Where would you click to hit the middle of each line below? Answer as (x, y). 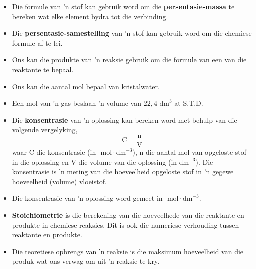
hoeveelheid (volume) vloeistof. (59, 181)
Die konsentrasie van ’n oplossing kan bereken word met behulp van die (125, 120)
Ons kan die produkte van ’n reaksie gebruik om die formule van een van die (129, 60)
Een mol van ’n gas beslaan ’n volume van (77, 103)
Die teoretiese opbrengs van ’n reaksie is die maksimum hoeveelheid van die (128, 251)
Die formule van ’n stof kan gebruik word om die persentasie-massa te (123, 6)
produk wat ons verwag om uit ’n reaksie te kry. (86, 261)
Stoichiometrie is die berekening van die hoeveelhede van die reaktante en (128, 214)
